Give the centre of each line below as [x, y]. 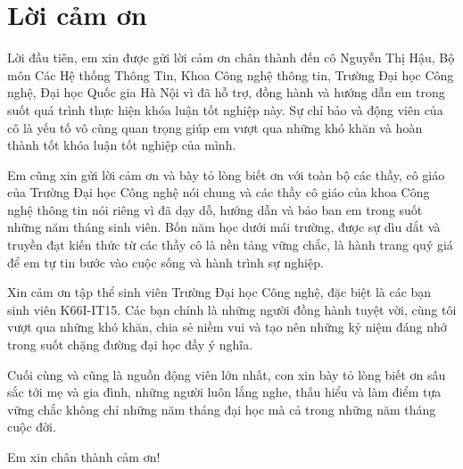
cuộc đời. [32, 427]
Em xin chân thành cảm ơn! [84, 457]
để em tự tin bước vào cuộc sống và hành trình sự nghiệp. [165, 262]
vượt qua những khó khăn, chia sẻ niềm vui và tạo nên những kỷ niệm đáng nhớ [227, 327]
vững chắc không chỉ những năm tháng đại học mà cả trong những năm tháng [222, 409]
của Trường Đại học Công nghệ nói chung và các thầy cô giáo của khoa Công [219, 192]
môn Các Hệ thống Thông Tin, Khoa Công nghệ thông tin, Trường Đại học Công [231, 74]
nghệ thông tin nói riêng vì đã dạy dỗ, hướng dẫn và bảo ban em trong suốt [215, 209]
